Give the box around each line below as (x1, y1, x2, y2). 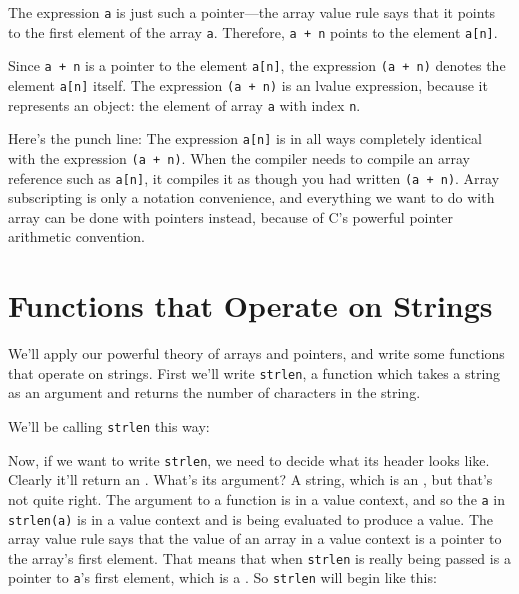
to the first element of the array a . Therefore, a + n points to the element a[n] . (8, 21, 498, 42)
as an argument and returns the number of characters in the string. (8, 382, 421, 403)
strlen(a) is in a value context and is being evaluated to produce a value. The (8, 508, 493, 529)
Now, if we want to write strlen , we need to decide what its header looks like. (8, 449, 490, 470)
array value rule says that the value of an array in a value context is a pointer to (8, 528, 502, 549)
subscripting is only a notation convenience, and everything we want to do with (8, 187, 495, 208)
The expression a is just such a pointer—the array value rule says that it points (8, 2, 496, 22)
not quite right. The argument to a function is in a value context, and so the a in (8, 488, 506, 509)
